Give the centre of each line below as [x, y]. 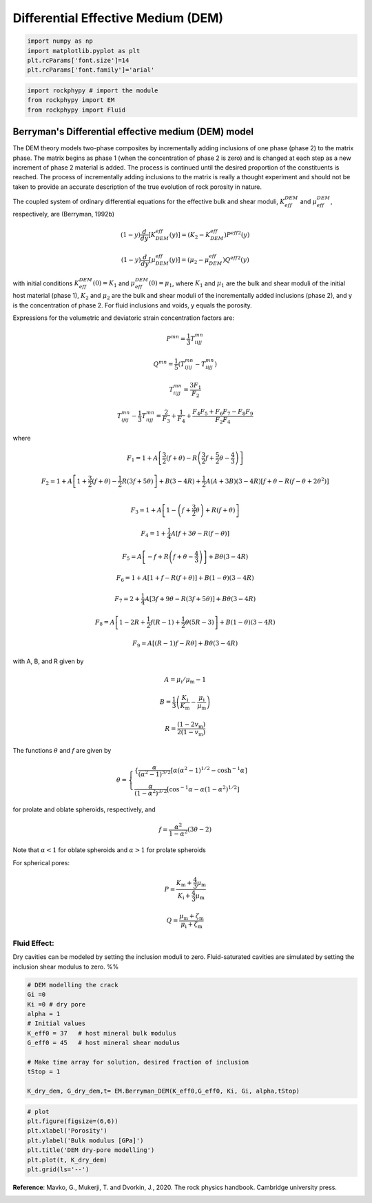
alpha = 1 [44, 1014]
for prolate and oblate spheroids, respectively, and [84, 809]
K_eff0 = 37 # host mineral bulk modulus [102, 1033]
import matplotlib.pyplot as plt [84, 51]
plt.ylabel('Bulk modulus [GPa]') [85, 1140]
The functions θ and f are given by [62, 750]
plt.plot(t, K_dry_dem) [68, 1160]
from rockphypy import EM [71, 100]
